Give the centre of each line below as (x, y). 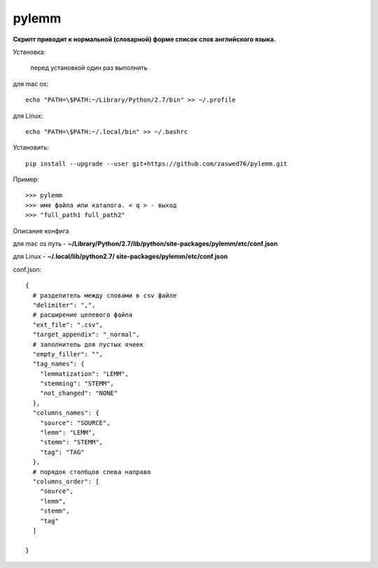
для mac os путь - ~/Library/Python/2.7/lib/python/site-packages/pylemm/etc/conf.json (145, 244)
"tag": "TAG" (62, 452)
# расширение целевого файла (83, 315)
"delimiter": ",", (64, 305)
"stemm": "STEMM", (71, 442)
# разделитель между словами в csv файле (105, 295)
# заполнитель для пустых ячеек (88, 344)
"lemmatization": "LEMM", (84, 374)
